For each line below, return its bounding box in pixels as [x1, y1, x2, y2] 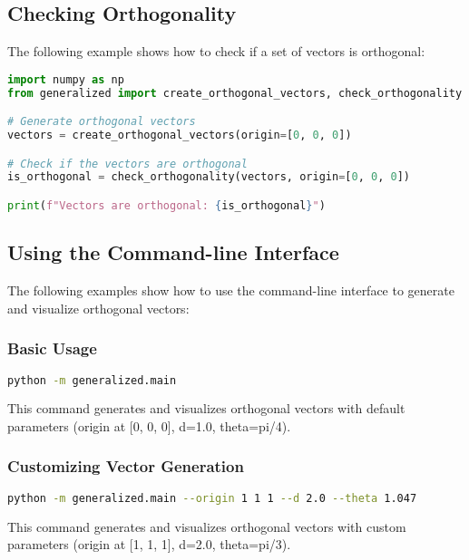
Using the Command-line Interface [7, 238, 339, 266]
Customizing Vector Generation [7, 455, 244, 478]
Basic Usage [7, 337, 97, 360]
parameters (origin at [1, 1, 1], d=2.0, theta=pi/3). [7, 535, 291, 554]
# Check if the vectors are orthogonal [7, 157, 248, 170]
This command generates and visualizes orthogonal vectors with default [7, 399, 405, 418]
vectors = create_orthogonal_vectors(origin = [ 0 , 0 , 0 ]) [7, 129, 352, 142]
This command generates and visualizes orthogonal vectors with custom [7, 517, 406, 536]
